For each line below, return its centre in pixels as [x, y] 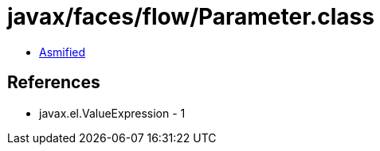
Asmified [63, 52]
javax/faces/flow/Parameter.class [191, 17]
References [54, 83]
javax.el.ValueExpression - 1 [112, 113]
